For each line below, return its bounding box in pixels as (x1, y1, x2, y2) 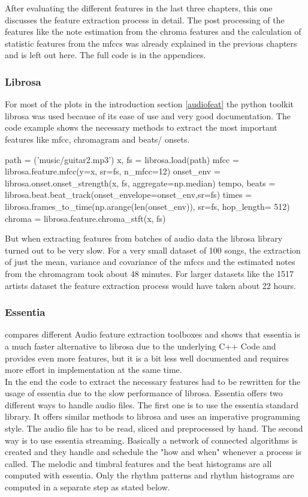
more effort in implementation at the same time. (5, 363, 182, 376)
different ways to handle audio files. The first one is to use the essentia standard (5, 398, 298, 411)
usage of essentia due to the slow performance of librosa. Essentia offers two (5, 387, 283, 399)
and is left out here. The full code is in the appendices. (5, 49, 206, 61)
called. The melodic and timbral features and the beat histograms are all (5, 457, 272, 469)
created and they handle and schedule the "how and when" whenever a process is (5, 445, 301, 458)
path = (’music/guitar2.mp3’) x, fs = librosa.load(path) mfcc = (5, 153, 239, 165)
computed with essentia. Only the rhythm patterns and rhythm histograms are (5, 469, 294, 481)
